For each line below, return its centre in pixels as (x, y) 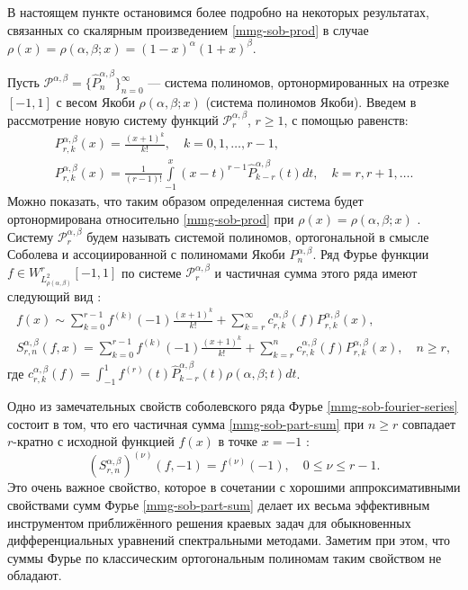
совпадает (429, 423)
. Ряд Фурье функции (371, 254)
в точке (238, 441)
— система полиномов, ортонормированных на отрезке (298, 82)
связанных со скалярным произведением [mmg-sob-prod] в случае (188, 29)
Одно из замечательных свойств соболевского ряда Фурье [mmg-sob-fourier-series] (233, 406)
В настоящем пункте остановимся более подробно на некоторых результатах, (218, 12)
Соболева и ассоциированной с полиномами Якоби (146, 254)
